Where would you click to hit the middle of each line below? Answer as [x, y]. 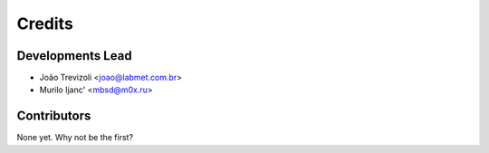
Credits [45, 24]
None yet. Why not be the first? [75, 138]
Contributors [54, 116]
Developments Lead [74, 56]
